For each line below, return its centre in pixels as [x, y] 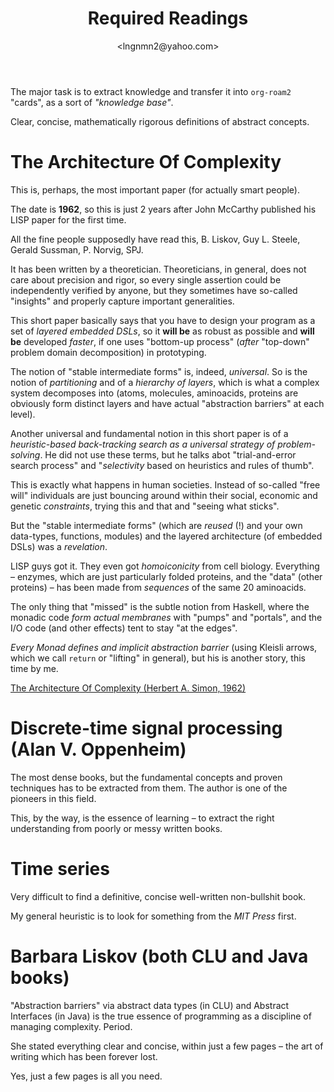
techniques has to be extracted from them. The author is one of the [149, 788]
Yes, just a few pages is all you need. [86, 1076]
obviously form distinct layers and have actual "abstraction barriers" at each [167, 403]
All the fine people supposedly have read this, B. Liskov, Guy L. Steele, [155, 239]
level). [23, 414]
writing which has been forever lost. [84, 1056]
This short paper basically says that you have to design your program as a [163, 320]
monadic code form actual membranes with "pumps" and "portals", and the [166, 617]
